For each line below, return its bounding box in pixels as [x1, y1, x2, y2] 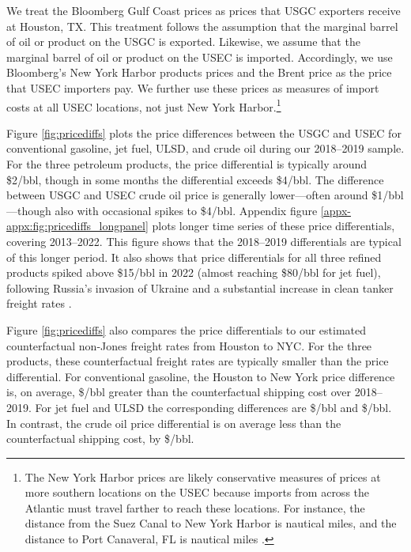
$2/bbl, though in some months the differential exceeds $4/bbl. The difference [6, 171, 384, 187]
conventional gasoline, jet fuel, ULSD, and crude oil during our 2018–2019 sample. [6, 140, 405, 157]
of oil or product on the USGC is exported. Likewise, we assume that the [6, 33, 360, 50]
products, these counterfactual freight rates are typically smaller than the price [6, 353, 389, 369]
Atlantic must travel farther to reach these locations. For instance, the [25, 499, 365, 516]
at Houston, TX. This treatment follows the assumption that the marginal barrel [6, 17, 398, 34]
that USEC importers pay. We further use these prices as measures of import [6, 79, 379, 96]
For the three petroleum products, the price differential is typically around [6, 156, 368, 172]
